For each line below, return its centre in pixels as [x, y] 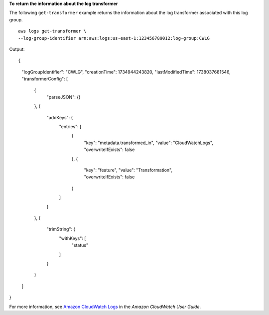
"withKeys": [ [72, 238]
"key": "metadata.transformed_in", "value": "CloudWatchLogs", [149, 143]
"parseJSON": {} [64, 97]
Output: [17, 49]
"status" [80, 245]
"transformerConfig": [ [45, 79]
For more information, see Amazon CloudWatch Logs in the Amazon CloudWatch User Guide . [105, 307]
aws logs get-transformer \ [52, 31]
